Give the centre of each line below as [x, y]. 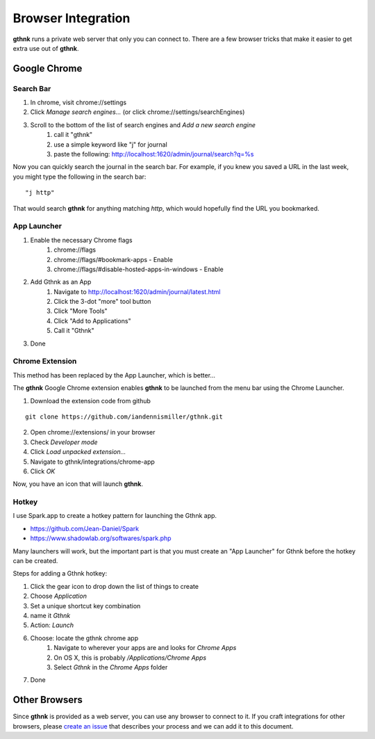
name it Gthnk [50, 615]
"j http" [40, 193]
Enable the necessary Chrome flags [81, 240]
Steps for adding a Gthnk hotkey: [60, 574]
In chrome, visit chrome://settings [78, 103]
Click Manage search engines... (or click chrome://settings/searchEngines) [137, 112]
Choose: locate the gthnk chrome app [84, 638]
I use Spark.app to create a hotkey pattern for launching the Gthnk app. [115, 516]
